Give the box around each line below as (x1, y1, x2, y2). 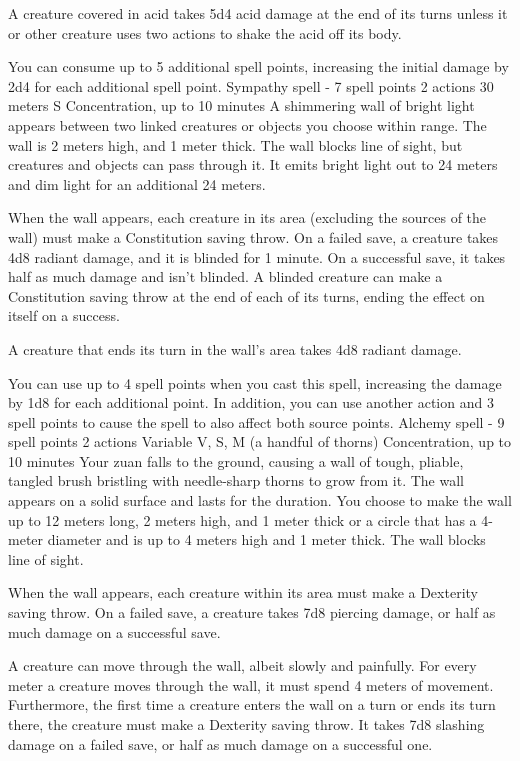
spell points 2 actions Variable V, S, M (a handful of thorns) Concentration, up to (8, 431, 512, 452)
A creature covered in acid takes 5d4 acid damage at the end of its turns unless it (8, 3, 508, 23)
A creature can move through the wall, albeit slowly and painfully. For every (8, 655, 477, 676)
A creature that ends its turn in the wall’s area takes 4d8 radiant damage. (8, 338, 462, 359)
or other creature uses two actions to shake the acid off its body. (8, 22, 402, 43)
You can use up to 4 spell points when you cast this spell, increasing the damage (8, 372, 502, 393)
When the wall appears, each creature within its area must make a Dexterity (8, 582, 478, 603)
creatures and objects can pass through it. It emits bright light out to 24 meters (8, 154, 498, 175)
